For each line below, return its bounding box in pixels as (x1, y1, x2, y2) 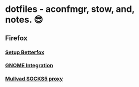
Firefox (5, 34, 28, 42)
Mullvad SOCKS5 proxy (5, 76, 63, 83)
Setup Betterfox (5, 49, 45, 56)
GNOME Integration (5, 62, 53, 69)
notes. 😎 (5, 14, 43, 25)
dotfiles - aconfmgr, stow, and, (5, 3, 135, 15)
